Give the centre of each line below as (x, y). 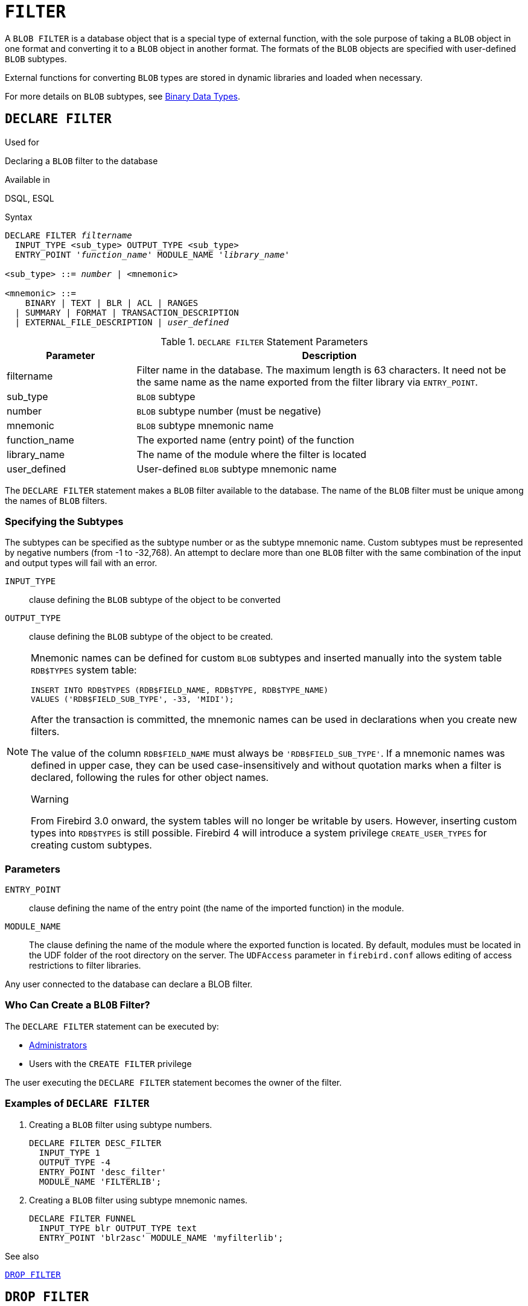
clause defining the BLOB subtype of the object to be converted (155, 600)
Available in (27, 179)
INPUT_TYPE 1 (70, 1152)
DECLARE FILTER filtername (68, 235)
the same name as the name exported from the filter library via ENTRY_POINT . (307, 382)
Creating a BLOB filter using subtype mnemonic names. (138, 1200)
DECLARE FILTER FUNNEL (83, 1218)
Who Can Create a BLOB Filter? (78, 1005)
